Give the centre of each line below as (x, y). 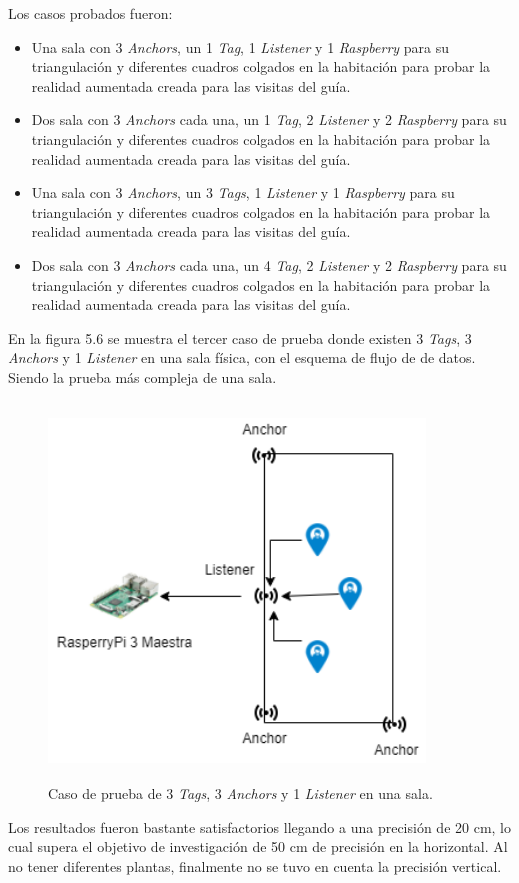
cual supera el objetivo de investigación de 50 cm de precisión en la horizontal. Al (258, 846)
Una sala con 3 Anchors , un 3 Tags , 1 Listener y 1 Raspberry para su (243, 192)
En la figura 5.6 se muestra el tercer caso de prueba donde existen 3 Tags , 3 (240, 337)
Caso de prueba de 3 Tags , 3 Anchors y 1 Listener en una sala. (240, 793)
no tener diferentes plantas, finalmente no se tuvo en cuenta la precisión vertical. (255, 865)
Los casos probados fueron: (90, 13)
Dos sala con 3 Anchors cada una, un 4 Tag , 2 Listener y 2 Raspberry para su (269, 264)
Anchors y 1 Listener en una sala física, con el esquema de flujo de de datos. (242, 357)
